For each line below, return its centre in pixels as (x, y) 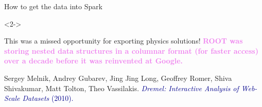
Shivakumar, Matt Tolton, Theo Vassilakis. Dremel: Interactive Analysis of (122, 88)
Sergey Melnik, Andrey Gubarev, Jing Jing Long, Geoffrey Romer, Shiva (118, 78)
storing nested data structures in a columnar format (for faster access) (131, 50)
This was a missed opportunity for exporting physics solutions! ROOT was (124, 41)
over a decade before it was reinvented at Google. (93, 61)
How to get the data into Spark (53, 6)
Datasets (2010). (48, 98)
